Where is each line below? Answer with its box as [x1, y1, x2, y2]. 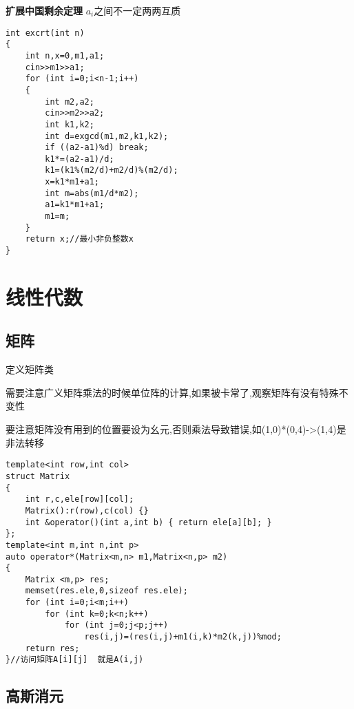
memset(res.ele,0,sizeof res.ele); [25, 586, 188, 596]
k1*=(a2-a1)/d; [45, 154, 114, 164]
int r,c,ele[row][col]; [25, 494, 134, 505]
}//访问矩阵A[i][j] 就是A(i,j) [6, 655, 144, 665]
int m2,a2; [45, 96, 94, 107]
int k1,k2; [45, 119, 94, 129]
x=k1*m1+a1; [45, 177, 100, 187]
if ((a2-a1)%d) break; [45, 142, 149, 153]
